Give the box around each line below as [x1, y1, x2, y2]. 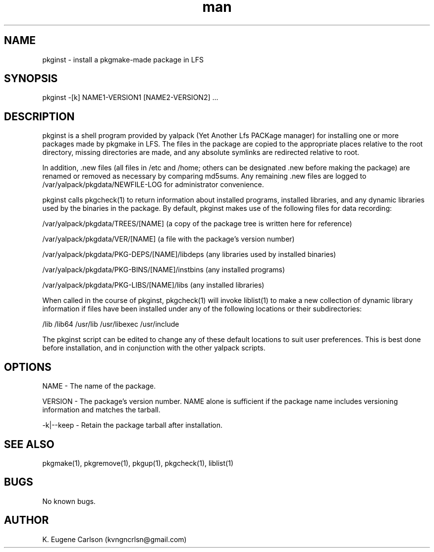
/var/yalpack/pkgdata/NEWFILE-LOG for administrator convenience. [42, 180, 264, 189]
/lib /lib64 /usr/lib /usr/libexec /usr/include [42, 320, 179, 329]
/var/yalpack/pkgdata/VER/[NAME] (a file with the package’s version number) [42, 235, 295, 244]
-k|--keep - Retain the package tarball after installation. [42, 421, 223, 430]
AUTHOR [4, 514, 49, 527]
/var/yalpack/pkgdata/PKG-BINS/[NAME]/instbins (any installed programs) [42, 265, 285, 274]
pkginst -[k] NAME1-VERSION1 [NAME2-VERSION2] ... [42, 93, 218, 102]
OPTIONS [4, 360, 52, 373]
